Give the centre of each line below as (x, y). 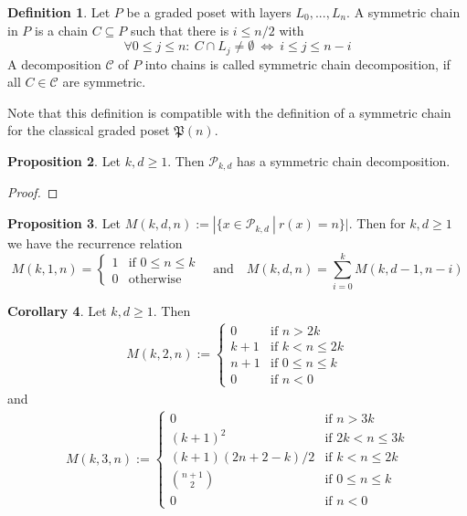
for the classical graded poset (89, 130)
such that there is (180, 30)
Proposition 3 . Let (64, 223)
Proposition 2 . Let (64, 161)
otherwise (155, 279)
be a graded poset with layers (209, 12)
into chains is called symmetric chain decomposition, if (297, 63)
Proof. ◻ (33, 192)
